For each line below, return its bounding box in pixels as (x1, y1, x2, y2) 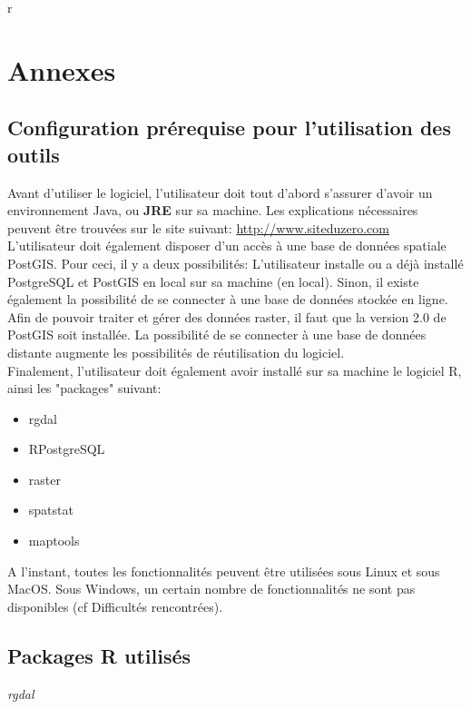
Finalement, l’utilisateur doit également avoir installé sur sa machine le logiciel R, (7, 360, 462, 379)
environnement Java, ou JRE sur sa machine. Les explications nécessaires (7, 201, 418, 220)
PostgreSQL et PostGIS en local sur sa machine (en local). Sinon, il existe (7, 271, 419, 290)
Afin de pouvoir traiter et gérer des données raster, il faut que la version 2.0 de (7, 307, 446, 326)
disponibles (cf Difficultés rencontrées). (7, 596, 223, 615)
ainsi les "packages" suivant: (7, 379, 162, 398)
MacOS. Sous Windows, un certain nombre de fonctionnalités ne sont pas (7, 579, 416, 598)
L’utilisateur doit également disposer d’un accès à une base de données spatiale (7, 236, 446, 255)
